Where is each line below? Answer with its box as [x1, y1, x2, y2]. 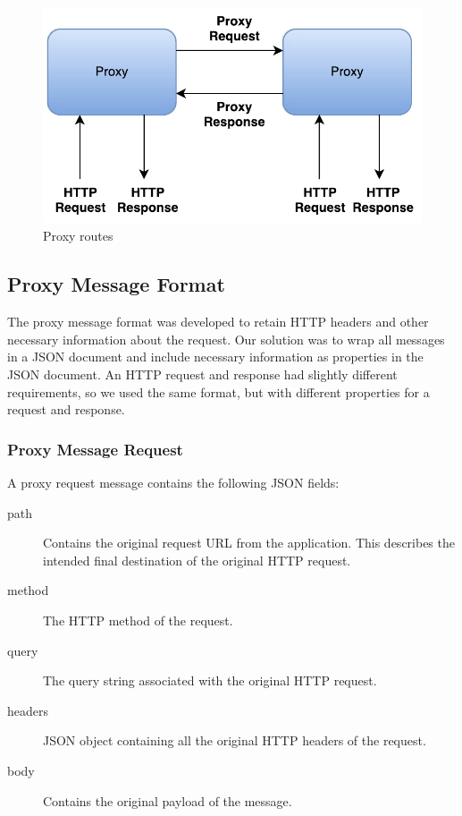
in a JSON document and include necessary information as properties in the [7, 347, 424, 366]
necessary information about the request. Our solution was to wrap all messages [7, 329, 445, 348]
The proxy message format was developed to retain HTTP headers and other [7, 312, 429, 331]
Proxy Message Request [7, 438, 183, 460]
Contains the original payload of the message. [43, 791, 292, 810]
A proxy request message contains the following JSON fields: [7, 473, 340, 492]
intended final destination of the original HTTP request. [43, 550, 351, 569]
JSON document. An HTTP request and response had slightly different [7, 365, 398, 384]
